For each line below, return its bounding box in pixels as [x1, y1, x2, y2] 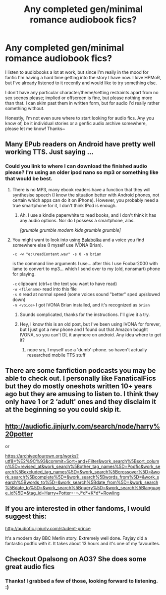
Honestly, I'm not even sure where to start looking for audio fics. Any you [5, 115, 155, 121]
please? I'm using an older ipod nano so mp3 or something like [5, 169, 159, 176]
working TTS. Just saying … [5, 148, 94, 156]
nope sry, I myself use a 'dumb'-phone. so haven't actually [27, 346, 147, 352]
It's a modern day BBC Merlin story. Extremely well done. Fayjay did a [5, 535, 147, 541]
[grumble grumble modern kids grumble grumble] [19, 227, 121, 233]
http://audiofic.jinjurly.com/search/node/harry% [5, 422, 160, 431]
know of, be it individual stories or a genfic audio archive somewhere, [5, 120, 147, 126]
